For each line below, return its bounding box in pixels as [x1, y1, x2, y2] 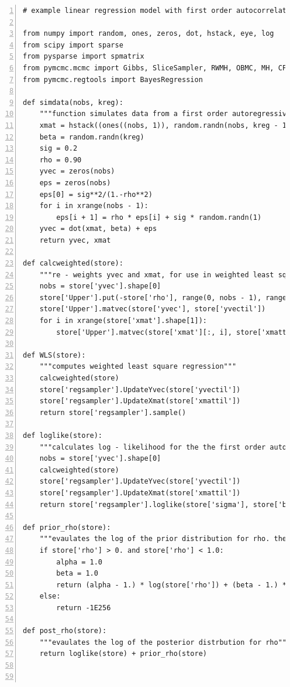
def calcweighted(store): [23, 259, 123, 268]
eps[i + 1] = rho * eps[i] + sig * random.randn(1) [56, 213, 262, 222]
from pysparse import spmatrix [23, 52, 144, 61]
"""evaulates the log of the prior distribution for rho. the [39, 535, 287, 543]
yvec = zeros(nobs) [39, 167, 115, 176]
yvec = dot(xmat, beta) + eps [39, 225, 157, 233]
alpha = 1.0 [56, 557, 103, 566]
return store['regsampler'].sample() [39, 408, 187, 417]
